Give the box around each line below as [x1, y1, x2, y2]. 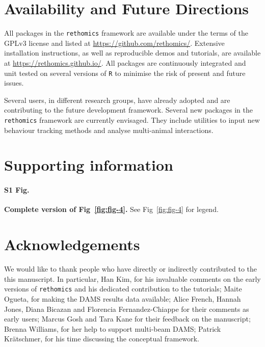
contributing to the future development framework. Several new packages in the [4, 104, 253, 115]
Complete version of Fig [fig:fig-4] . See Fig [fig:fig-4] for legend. [4, 204, 219, 215]
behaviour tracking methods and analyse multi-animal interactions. [4, 124, 214, 135]
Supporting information [4, 154, 173, 175]
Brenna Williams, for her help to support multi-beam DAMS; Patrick [4, 323, 221, 334]
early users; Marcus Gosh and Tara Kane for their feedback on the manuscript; [4, 313, 251, 324]
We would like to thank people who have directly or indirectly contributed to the [4, 263, 257, 274]
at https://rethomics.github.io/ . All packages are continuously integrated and [4, 57, 246, 68]
